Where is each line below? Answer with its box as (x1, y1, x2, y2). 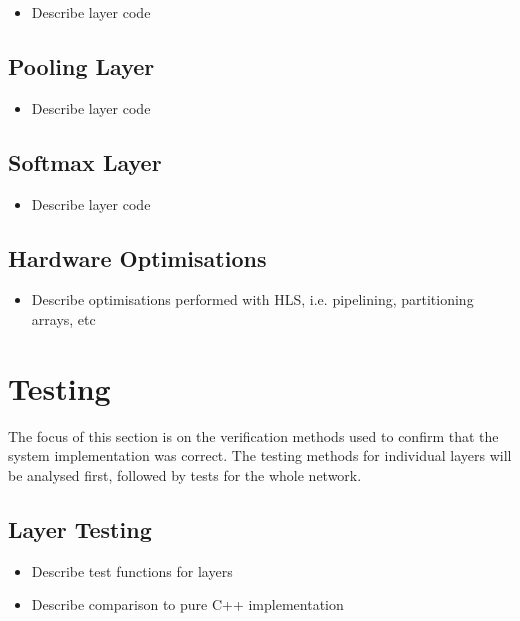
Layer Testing (8, 513, 152, 544)
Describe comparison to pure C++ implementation (31, 594, 344, 615)
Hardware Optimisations (8, 242, 267, 273)
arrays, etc (31, 308, 96, 329)
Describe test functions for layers (31, 560, 233, 581)
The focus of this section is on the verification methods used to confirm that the (8, 425, 499, 446)
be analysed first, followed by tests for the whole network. (8, 464, 362, 485)
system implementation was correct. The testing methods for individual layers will (8, 445, 512, 466)
